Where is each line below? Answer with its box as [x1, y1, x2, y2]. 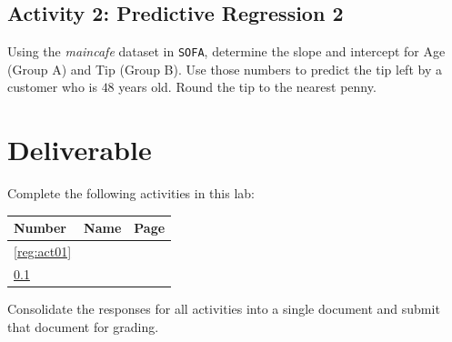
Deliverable [7, 131, 152, 168]
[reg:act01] [14, 242, 72, 261]
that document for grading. [7, 317, 159, 336]
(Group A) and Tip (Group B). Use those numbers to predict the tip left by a [7, 59, 442, 78]
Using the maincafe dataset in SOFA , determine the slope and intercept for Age [7, 42, 446, 61]
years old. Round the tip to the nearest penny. [118, 77, 377, 96]
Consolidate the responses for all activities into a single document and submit [7, 299, 440, 318]
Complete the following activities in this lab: [7, 184, 255, 203]
